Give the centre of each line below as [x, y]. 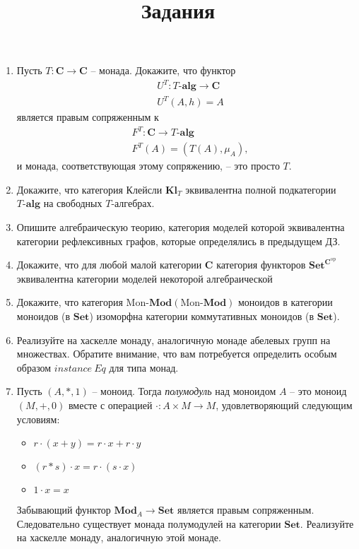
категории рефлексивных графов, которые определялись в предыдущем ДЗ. [178, 241]
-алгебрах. [133, 203]
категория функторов [261, 265]
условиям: [38, 419]
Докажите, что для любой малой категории [109, 265]
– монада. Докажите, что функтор [163, 70]
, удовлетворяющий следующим [284, 405]
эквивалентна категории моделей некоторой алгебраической [145, 278]
